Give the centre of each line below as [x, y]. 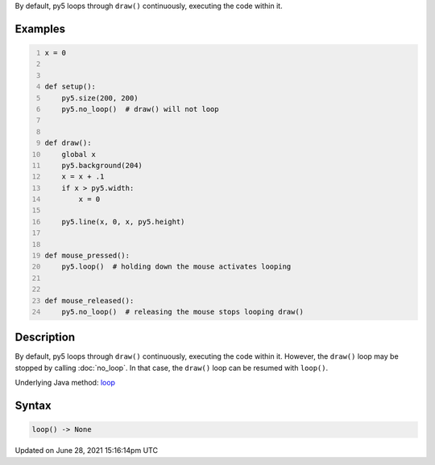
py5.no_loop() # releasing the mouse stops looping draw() [183, 311]
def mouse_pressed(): [87, 256]
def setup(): [70, 87]
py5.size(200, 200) [100, 98]
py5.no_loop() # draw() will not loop [140, 109]
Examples [40, 29]
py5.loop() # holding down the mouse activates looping [176, 267]
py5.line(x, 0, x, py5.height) [123, 222]
